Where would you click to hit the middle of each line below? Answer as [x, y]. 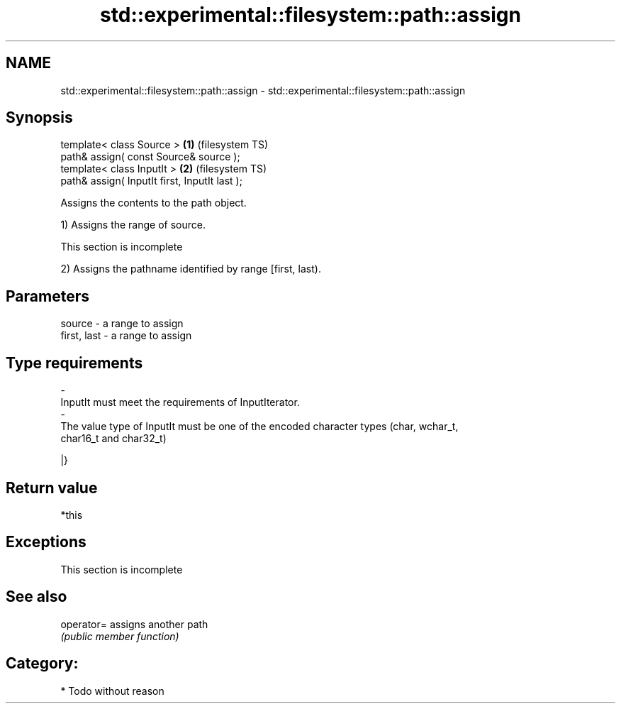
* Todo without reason [112, 691]
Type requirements [74, 363]
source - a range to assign [122, 324]
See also [37, 597]
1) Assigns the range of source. [133, 225]
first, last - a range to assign [126, 336]
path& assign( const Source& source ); [150, 157]
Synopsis [39, 118]
